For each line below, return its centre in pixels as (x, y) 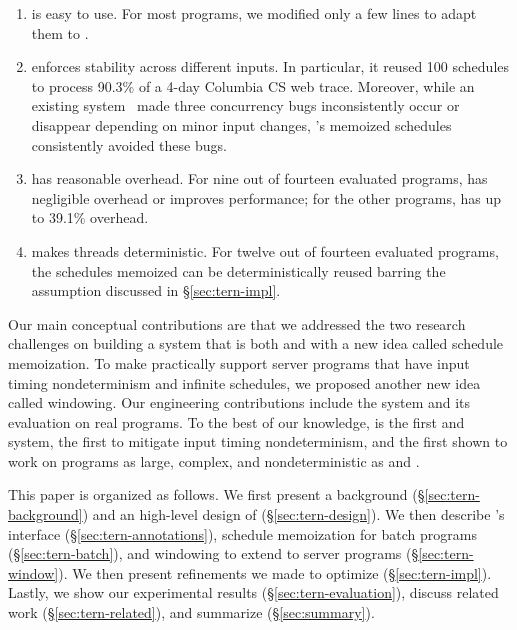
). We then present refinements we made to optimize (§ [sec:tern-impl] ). (275, 572)
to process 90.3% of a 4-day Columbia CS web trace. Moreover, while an (253, 85)
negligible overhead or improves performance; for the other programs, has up (266, 197)
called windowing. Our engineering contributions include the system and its (239, 402)
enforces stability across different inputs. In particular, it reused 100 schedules (270, 66)
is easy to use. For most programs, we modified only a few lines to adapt (254, 13)
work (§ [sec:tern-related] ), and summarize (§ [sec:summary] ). (191, 612)
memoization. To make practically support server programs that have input (239, 362)
